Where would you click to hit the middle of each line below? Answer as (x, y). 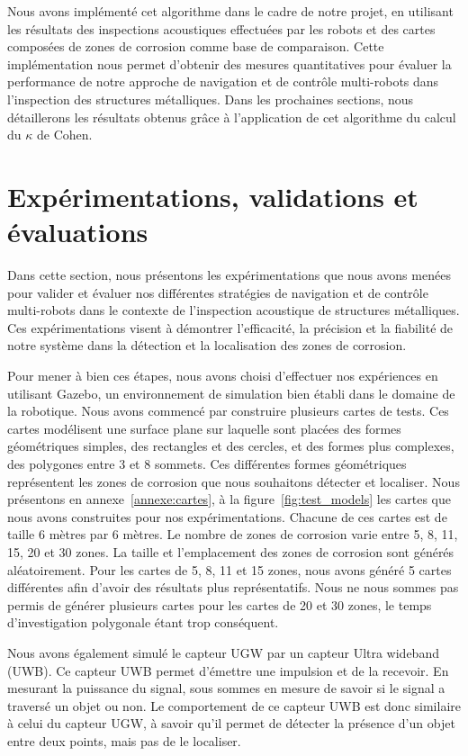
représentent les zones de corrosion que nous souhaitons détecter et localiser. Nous (234, 481)
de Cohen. (64, 135)
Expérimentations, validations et (213, 196)
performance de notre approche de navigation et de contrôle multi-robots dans (223, 81)
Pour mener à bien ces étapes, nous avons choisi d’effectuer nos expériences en (223, 376)
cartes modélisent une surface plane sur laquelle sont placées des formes (204, 428)
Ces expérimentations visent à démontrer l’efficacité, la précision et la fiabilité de (230, 327)
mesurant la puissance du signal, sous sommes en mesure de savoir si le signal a (226, 688)
